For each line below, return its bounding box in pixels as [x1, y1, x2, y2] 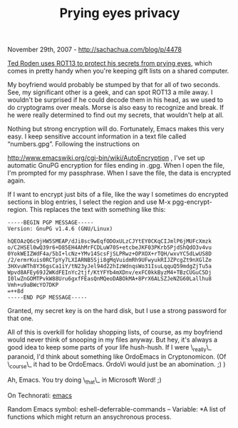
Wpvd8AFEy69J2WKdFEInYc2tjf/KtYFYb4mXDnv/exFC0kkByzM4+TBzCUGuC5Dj [7, 269, 212, 276]
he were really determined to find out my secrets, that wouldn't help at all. [7, 111, 224, 119]
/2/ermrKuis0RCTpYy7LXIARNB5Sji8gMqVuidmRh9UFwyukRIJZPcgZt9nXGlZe [7, 257, 212, 264]
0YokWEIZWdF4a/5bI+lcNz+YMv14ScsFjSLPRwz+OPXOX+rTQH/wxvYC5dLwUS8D [7, 250, 212, 258]
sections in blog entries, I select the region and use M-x [7, 198, 171, 206]
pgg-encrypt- [172, 198, 212, 206]
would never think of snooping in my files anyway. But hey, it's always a [7, 335, 218, 344]
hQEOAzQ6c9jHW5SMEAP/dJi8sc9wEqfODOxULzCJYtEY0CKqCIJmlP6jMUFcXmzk [7, 238, 212, 245]
